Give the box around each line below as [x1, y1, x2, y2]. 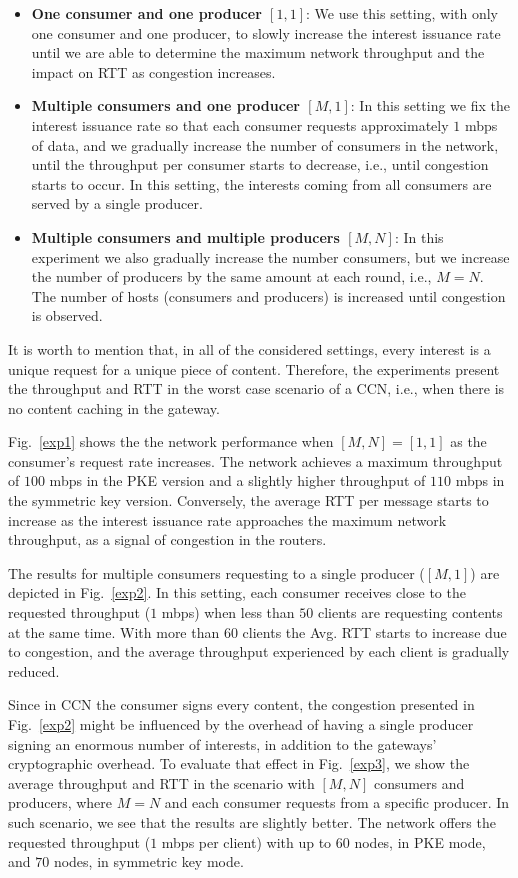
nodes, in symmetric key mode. [53, 851, 244, 872]
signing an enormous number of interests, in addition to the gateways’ [8, 733, 437, 754]
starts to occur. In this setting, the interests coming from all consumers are [31, 173, 492, 194]
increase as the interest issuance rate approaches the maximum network [8, 509, 447, 530]
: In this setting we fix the [350, 95, 510, 116]
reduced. [8, 660, 60, 681]
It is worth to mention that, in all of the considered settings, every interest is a [8, 338, 491, 359]
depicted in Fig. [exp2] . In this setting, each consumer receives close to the [8, 582, 466, 603]
